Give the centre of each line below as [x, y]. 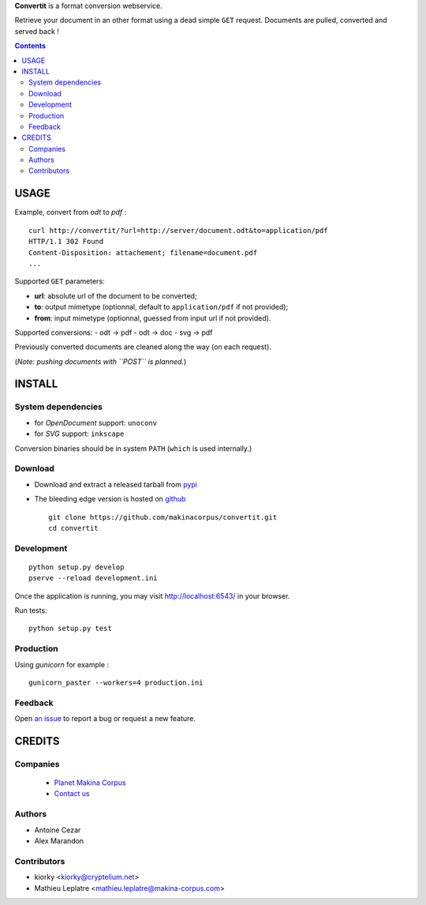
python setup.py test [70, 629]
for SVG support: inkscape [79, 434]
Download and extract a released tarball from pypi [116, 484]
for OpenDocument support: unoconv [96, 422]
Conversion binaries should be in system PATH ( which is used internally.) [133, 448]
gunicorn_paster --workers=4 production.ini [116, 682]
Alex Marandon [59, 841]
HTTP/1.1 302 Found [66, 242]
